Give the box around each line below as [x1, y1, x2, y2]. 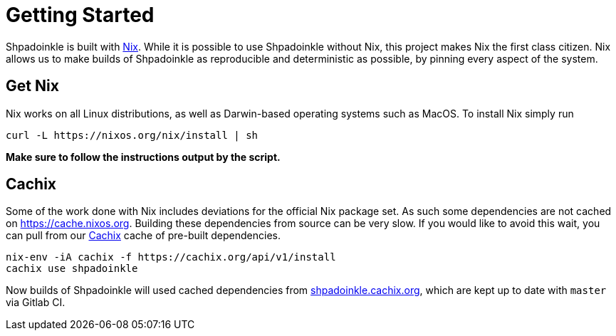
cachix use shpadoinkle [6, 263, 138, 275]
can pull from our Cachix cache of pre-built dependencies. [6, 229, 281, 242]
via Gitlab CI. [6, 296, 66, 309]
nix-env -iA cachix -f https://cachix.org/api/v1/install [6, 251, 336, 263]
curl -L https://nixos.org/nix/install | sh [6, 129, 259, 141]
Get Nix [6, 77, 59, 95]
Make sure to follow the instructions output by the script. [6, 150, 281, 163]
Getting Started [6, 3, 155, 27]
